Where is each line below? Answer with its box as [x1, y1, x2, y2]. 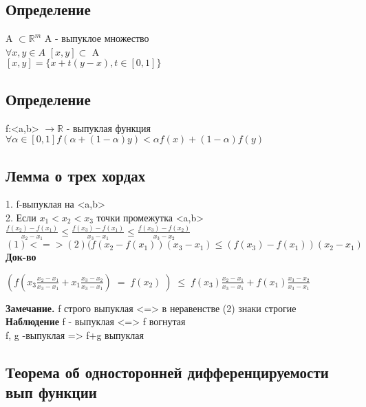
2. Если [6, 210, 36, 224]
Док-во [6, 250, 36, 264]
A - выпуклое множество [44, 31, 149, 45]
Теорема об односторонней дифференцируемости [6, 361, 329, 382]
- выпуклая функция [66, 120, 151, 135]
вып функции [6, 382, 97, 403]
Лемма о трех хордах [6, 164, 146, 186]
